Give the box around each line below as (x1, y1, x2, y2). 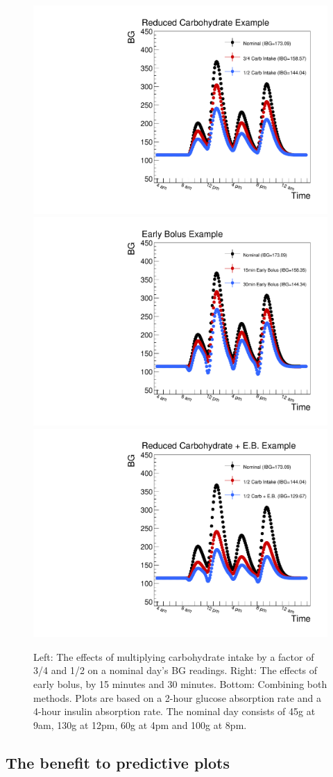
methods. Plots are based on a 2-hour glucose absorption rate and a (33, 690, 321, 705)
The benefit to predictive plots (6, 751, 230, 773)
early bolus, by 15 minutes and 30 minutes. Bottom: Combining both (33, 676, 327, 691)
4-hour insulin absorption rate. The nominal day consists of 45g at (33, 704, 316, 719)
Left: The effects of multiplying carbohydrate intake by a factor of (33, 649, 314, 664)
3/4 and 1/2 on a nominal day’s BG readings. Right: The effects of (33, 663, 318, 678)
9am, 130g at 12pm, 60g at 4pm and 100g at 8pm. (33, 717, 247, 732)
